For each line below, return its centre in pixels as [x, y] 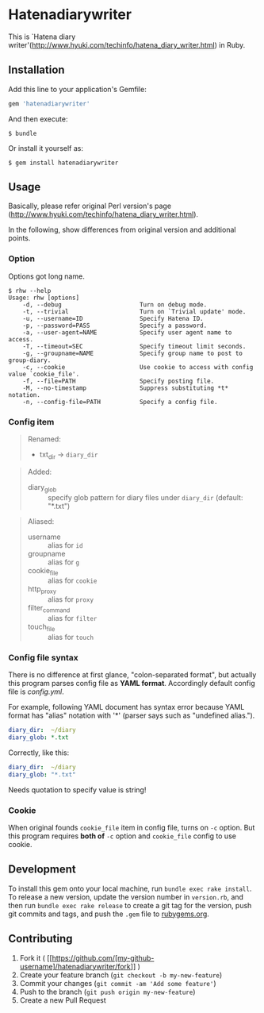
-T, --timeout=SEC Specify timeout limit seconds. [134, 346]
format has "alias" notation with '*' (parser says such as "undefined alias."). [132, 715]
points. [19, 238]
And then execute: [38, 119]
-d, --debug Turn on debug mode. [115, 304]
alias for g [63, 562]
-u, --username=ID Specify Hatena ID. [113, 318]
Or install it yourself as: [46, 148]
